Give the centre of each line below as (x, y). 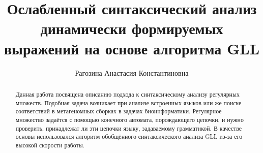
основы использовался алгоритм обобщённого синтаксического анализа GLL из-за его (129, 136)
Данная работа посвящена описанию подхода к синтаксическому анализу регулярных (127, 94)
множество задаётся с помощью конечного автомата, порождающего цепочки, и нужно (129, 119)
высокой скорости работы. (50, 145)
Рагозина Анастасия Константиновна (132, 72)
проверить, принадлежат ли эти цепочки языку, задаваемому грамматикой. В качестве (129, 128)
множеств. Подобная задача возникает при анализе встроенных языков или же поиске (128, 102)
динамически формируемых (132, 28)
